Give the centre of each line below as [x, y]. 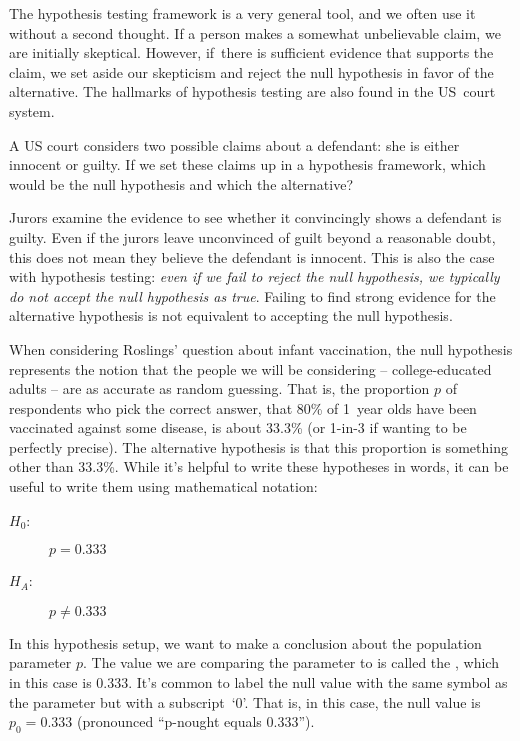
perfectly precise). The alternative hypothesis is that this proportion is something [258, 446]
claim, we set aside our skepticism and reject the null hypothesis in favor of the [251, 71]
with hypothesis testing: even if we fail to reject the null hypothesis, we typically [254, 276]
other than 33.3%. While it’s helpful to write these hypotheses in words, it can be [259, 466]
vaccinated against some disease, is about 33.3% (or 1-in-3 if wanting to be [238, 427]
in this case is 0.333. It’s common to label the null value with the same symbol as [258, 682]
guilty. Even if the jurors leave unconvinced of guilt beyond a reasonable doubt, [252, 236]
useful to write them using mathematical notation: [163, 486]
